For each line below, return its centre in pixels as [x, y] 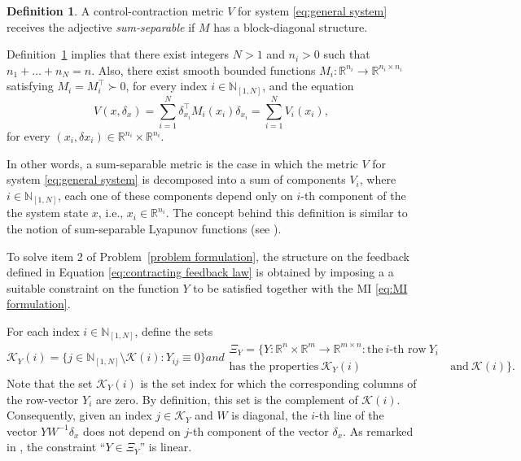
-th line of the [350, 415]
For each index [43, 331]
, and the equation [308, 86]
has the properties [274, 366]
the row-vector [43, 399]
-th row [408, 349]
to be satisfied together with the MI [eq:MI [300, 287]
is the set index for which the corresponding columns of [278, 383]
